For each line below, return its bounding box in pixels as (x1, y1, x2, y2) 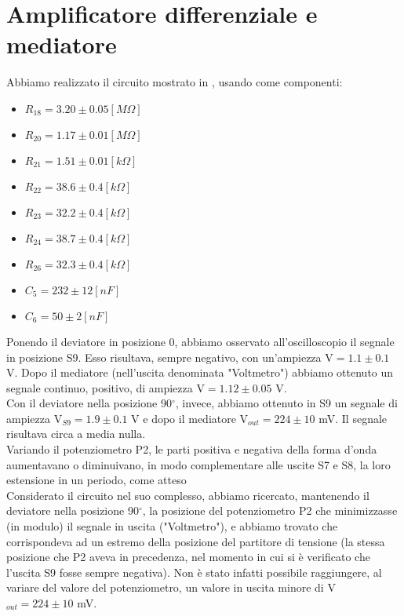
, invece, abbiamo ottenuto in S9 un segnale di (175, 395, 398, 411)
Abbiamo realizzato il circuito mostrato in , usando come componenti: (6, 74, 343, 90)
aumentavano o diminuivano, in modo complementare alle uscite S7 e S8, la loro (6, 456, 391, 472)
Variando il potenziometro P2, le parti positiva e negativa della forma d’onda (6, 441, 377, 457)
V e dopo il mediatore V (131, 410, 249, 426)
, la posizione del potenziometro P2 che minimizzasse (142, 502, 398, 519)
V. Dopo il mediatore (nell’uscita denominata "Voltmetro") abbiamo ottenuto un (6, 364, 394, 381)
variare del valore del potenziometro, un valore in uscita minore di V (6, 579, 336, 596)
